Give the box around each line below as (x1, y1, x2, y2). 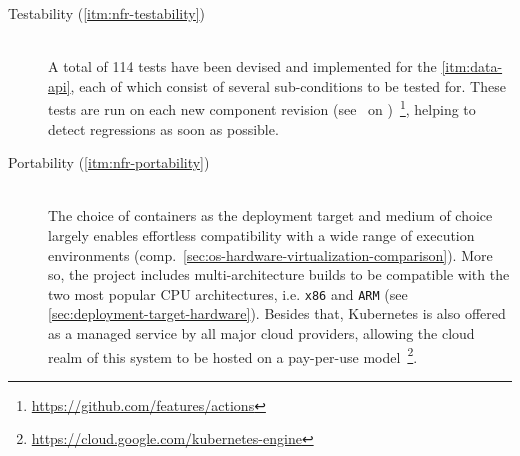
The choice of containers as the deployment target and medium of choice (48, 205, 493, 226)
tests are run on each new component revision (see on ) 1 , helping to (48, 96, 476, 120)
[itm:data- (441, 56, 503, 77)
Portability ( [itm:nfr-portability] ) (8, 152, 210, 173)
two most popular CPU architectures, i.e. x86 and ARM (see (48, 283, 408, 304)
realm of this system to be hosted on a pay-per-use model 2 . (48, 343, 418, 367)
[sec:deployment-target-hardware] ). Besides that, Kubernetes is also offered (48, 303, 506, 324)
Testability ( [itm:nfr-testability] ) (8, 3, 206, 23)
